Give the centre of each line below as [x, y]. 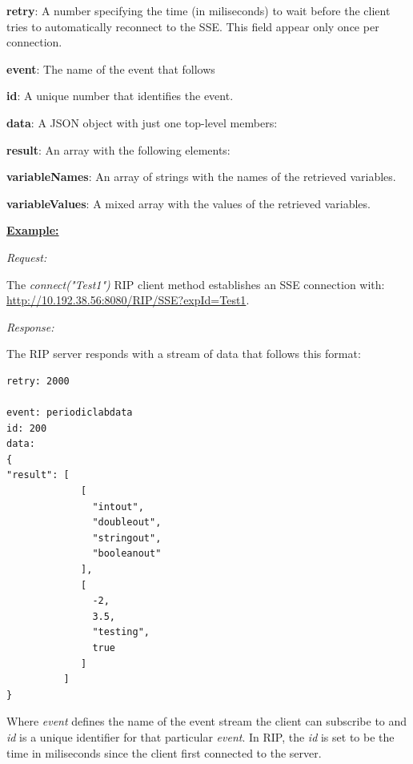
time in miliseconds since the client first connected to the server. [164, 752]
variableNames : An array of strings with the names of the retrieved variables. [201, 177]
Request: [27, 257]
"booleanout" [127, 554]
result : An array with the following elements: [118, 149]
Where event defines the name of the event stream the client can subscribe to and [207, 721]
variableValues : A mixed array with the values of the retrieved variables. [188, 203]
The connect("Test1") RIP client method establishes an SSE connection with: [196, 284]
